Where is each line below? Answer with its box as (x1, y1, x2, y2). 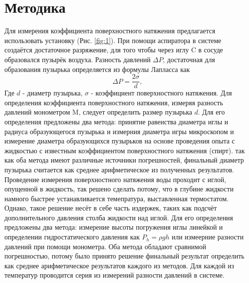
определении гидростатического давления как (4, 232, 140, 242)
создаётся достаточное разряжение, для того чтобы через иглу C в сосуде (4, 45, 223, 55)
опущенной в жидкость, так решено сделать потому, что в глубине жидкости (4, 184, 234, 194)
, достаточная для (162, 54, 215, 64)
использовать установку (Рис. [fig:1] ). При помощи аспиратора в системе (4, 35, 222, 45)
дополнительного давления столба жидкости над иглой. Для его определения (4, 212, 233, 222)
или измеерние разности (171, 232, 244, 242)
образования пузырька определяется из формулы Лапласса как (4, 64, 190, 74)
